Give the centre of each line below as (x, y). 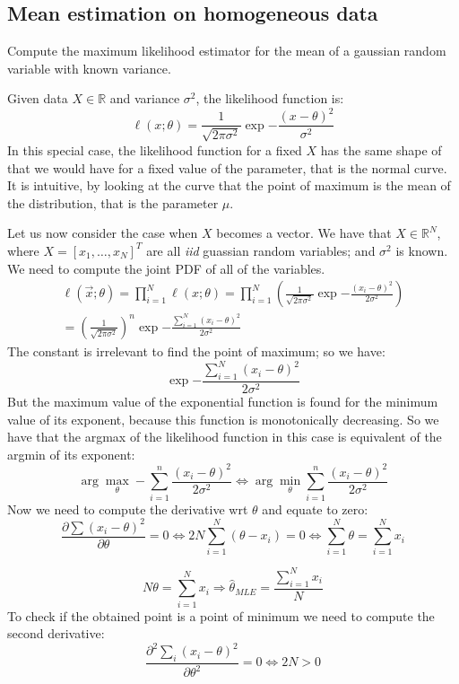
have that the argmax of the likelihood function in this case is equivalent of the (225, 437)
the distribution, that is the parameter (113, 202)
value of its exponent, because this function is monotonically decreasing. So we (223, 419)
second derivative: (56, 633)
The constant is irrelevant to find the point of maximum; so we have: (196, 351)
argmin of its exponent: (71, 454)
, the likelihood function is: (270, 98)
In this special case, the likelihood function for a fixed (155, 149)
